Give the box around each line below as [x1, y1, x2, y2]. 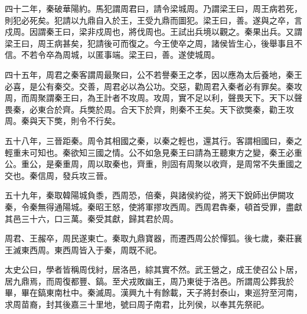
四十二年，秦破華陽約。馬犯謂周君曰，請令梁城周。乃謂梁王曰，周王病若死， [5, 2, 302, 14]
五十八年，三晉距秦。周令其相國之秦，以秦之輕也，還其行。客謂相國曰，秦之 [5, 134, 302, 146]
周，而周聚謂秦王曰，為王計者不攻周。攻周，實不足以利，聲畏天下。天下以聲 [5, 91, 302, 104]
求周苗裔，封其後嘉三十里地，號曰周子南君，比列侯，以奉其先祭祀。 [5, 298, 269, 310]
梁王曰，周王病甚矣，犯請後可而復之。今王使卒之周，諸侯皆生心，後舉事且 [5, 37, 294, 49]
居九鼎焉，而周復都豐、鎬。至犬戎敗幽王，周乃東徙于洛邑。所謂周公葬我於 [5, 274, 294, 287]
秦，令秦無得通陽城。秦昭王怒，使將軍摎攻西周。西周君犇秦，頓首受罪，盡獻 [5, 200, 302, 212]
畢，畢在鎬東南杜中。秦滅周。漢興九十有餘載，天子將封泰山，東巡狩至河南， [5, 286, 302, 299]
